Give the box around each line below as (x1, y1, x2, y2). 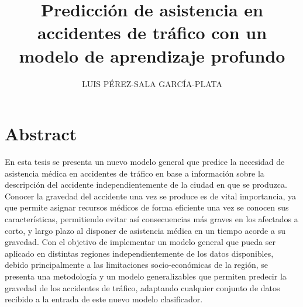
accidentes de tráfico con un (37, 20, 267, 44)
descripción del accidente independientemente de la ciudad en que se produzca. (5, 178, 287, 191)
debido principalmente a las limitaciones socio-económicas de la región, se (5, 258, 268, 271)
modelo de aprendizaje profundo (19, 43, 285, 67)
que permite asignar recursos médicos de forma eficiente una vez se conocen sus (5, 201, 289, 213)
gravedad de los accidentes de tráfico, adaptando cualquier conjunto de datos (5, 281, 280, 294)
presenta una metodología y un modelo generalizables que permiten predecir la (5, 270, 287, 282)
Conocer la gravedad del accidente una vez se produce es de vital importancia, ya (5, 189, 297, 202)
